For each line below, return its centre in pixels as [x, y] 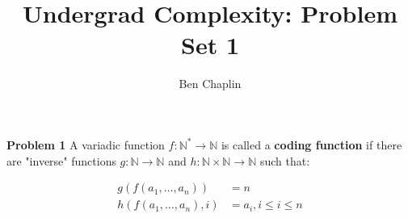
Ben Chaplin [210, 84]
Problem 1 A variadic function [86, 144]
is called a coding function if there [311, 144]
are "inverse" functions [61, 160]
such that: [285, 160]
